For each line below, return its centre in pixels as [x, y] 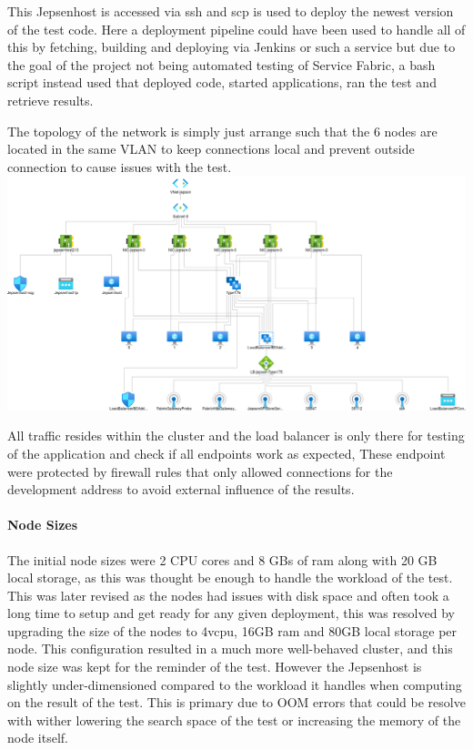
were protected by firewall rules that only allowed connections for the [200, 471]
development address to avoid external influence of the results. [181, 489]
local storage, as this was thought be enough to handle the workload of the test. [230, 578]
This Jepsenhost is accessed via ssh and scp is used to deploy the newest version [231, 11]
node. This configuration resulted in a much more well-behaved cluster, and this [230, 649]
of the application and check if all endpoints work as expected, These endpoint [226, 453]
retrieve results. [50, 100]
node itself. [38, 738]
